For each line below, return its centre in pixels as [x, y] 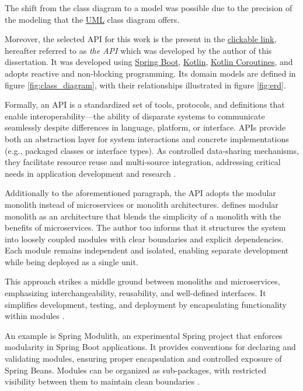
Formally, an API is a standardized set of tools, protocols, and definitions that [145, 104]
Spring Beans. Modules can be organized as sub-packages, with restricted [136, 370]
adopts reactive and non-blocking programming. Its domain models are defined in [150, 73]
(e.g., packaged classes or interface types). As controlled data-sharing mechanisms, [152, 150]
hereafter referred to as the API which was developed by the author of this [138, 50]
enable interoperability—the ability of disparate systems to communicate [135, 116]
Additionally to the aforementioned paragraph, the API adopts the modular [140, 193]
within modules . [35, 316]
